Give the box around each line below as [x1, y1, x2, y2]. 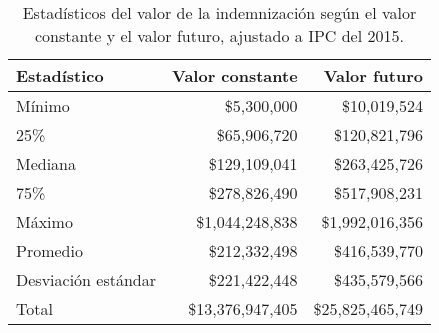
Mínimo [16, 94, 70, 117]
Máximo [16, 210, 73, 233]
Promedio [16, 239, 83, 262]
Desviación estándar [16, 268, 157, 291]
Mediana [16, 152, 77, 175]
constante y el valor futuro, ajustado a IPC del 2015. [35, 24, 404, 47]
